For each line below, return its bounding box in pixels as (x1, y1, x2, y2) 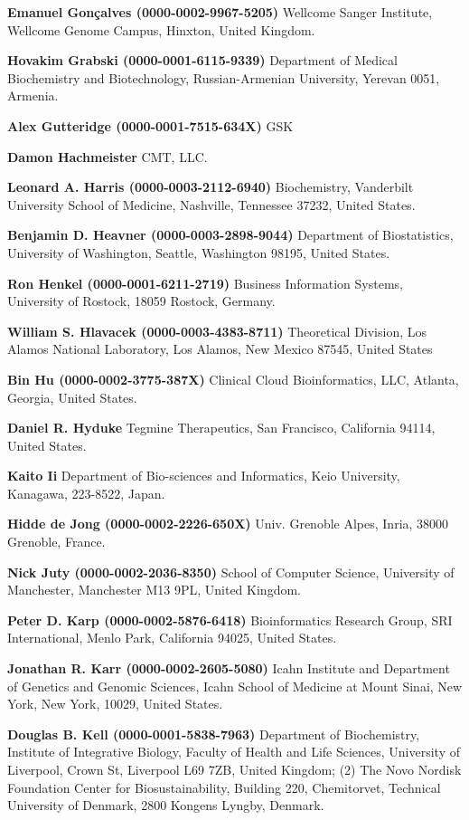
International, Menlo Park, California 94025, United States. (7, 628, 337, 647)
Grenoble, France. (7, 532, 106, 551)
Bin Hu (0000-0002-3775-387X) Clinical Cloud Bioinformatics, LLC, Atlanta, (7, 369, 459, 388)
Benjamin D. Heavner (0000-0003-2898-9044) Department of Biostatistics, (7, 225, 454, 244)
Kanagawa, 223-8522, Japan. (7, 483, 165, 502)
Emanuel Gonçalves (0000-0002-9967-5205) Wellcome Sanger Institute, (7, 3, 433, 21)
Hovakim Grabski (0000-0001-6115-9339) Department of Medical (7, 51, 398, 70)
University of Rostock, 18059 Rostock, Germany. (7, 291, 276, 310)
